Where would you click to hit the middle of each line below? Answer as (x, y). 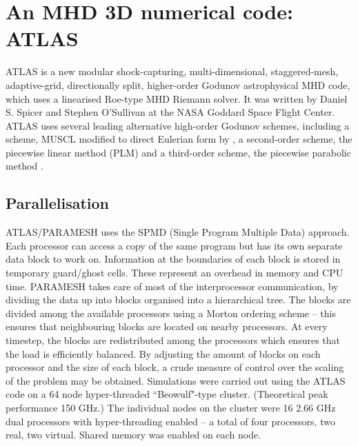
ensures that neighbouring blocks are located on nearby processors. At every (167, 326)
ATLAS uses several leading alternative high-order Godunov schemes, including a (178, 125)
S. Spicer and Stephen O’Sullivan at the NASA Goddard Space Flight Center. (170, 112)
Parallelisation (57, 203)
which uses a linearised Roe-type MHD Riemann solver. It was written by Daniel (177, 98)
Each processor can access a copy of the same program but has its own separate (174, 245)
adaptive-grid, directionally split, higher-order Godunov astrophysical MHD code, (178, 84)
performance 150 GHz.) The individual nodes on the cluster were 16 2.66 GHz (171, 407)
